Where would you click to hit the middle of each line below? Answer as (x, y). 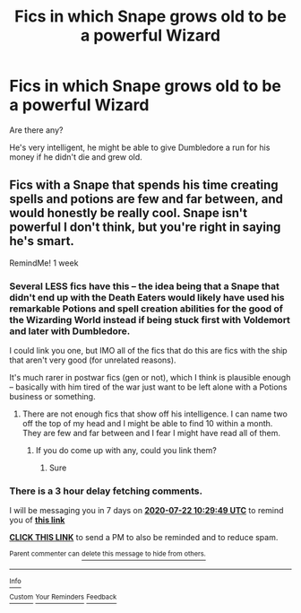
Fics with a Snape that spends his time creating (144, 185)
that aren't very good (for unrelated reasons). (93, 360)
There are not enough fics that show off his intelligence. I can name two (155, 414)
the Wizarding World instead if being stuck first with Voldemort (150, 320)
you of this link (37, 520)
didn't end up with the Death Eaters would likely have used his (147, 297)
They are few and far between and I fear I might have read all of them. (151, 433)
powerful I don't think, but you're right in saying (145, 228)
